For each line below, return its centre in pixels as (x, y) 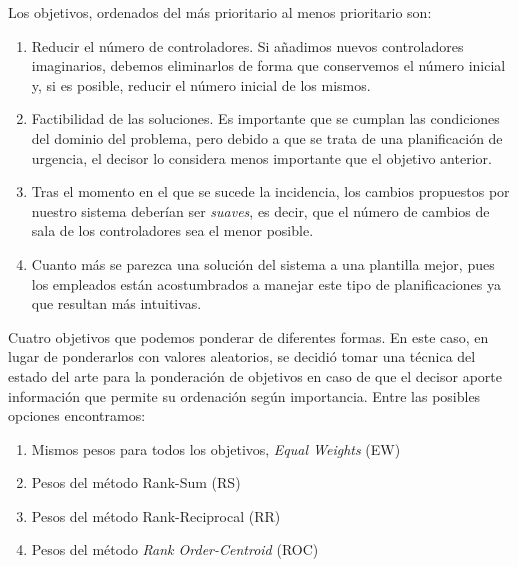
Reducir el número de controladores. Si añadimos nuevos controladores (247, 45)
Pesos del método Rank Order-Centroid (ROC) (175, 549)
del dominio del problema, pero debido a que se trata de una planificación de (267, 137)
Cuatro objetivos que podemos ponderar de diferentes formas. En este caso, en (248, 336)
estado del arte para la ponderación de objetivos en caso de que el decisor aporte (255, 375)
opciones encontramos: (77, 415)
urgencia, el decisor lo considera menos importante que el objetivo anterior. (261, 157)
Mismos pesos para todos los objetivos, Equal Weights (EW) (216, 448)
